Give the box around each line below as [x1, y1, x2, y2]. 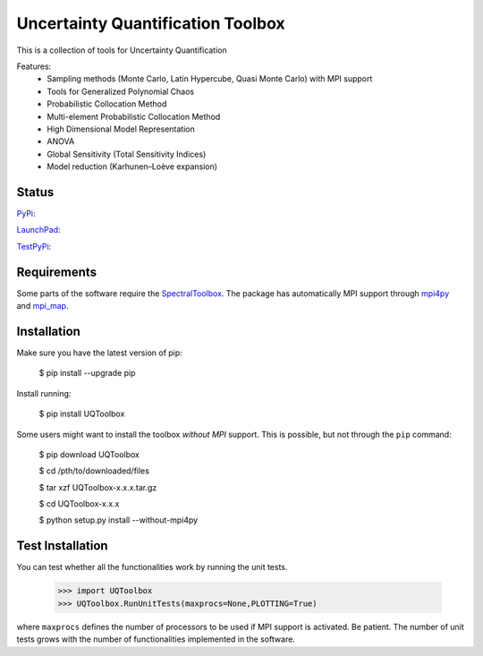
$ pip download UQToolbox [38, 448, 140, 460]
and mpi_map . [16, 301, 69, 311]
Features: [16, 61, 52, 72]
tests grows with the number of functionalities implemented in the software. [16, 634, 295, 644]
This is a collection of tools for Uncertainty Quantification [16, 45, 227, 55]
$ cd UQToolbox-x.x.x [38, 498, 120, 509]
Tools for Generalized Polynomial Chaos [47, 86, 195, 97]
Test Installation [16, 538, 108, 554]
